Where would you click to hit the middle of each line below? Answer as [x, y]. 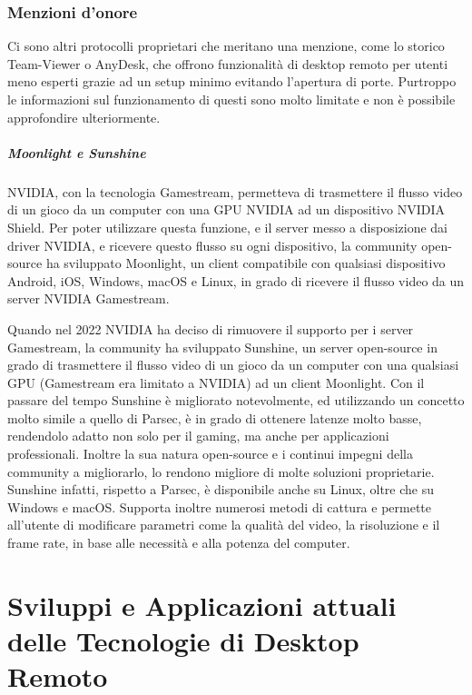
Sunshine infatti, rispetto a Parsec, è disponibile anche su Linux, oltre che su [221, 489]
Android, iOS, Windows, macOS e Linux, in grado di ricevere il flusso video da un [236, 280]
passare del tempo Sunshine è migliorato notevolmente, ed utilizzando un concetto [236, 400]
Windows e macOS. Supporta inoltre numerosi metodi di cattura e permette [220, 506]
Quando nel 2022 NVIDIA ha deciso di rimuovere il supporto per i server [211, 328]
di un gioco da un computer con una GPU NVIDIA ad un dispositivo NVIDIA [226, 209]
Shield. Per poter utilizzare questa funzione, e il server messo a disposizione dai [227, 227]
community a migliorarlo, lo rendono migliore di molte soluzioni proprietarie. [221, 471]
